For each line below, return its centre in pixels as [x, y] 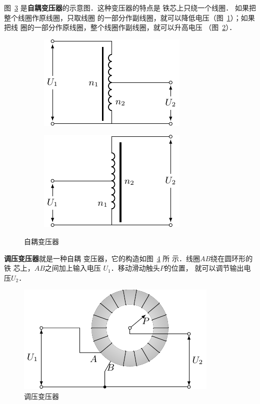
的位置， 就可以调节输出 [204, 268]
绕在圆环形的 [232, 258]
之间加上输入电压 [73, 268]
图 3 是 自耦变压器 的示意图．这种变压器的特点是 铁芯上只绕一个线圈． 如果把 [130, 7]
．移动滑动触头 [135, 268]
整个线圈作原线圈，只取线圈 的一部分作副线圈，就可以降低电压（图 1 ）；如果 [129, 17]
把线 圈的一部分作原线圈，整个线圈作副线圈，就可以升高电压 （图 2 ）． [120, 27]
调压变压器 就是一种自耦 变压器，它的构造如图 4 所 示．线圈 [102, 258]
